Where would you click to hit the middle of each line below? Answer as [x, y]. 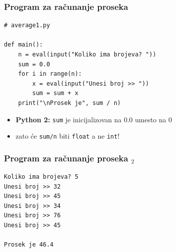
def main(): [23, 45]
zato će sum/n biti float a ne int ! [67, 136]
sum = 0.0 [34, 64]
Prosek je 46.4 [29, 245]
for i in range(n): [50, 74]
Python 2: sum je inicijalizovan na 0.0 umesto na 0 [94, 119]
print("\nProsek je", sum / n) [69, 103]
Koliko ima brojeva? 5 [41, 177]
